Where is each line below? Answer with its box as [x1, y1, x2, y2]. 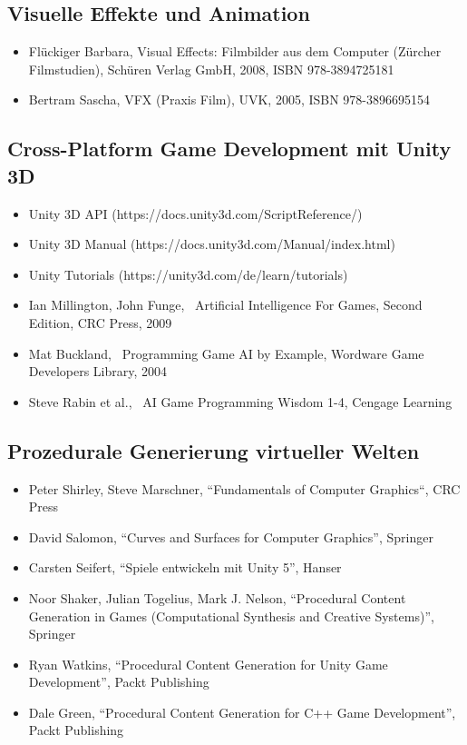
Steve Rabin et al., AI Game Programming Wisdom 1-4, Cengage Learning [28, 392, 452, 411]
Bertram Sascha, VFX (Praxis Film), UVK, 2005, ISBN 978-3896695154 [28, 90, 431, 109]
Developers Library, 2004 [28, 362, 168, 381]
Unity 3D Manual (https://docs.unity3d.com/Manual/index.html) [28, 234, 395, 253]
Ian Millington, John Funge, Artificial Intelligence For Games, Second [28, 295, 423, 314]
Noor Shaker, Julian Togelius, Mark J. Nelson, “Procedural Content [28, 588, 406, 607]
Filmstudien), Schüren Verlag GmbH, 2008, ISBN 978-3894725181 [28, 59, 394, 78]
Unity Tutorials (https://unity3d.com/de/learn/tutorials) [28, 264, 348, 283]
